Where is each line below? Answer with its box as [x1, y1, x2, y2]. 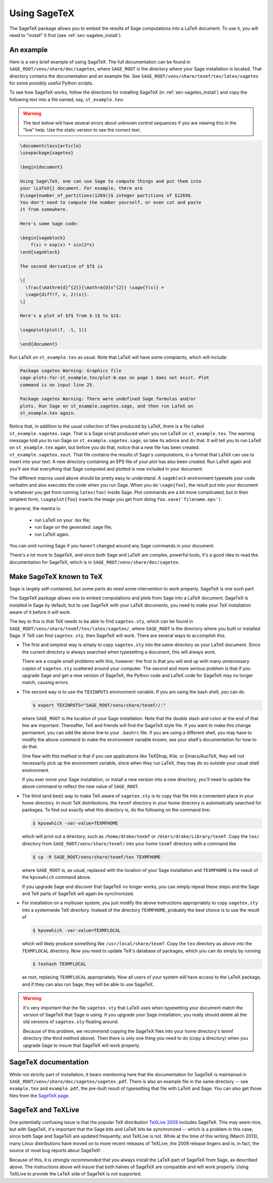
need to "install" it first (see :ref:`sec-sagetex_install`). [9, 32, 122, 38]
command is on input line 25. [20, 382, 95, 388]
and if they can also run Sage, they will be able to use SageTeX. [22, 981, 154, 987]
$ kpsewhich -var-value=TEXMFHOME [32, 820, 118, 826]
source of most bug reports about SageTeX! [9, 1148, 101, 1154]
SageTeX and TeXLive [9, 1106, 79, 1114]
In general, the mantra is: [9, 505, 62, 512]
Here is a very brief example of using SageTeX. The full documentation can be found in [9, 59, 191, 65]
